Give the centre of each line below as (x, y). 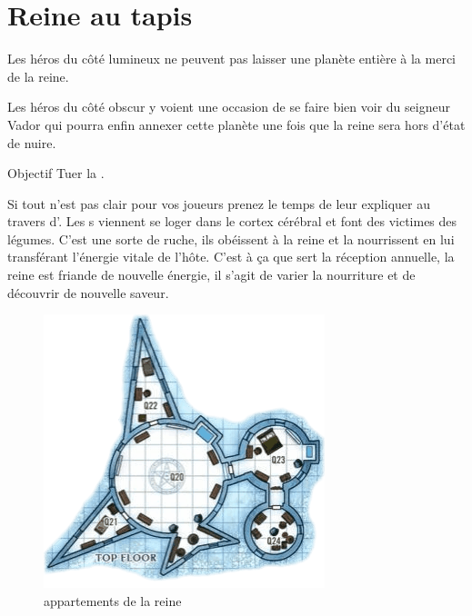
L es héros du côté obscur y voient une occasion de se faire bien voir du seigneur (229, 107)
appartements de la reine (113, 600)
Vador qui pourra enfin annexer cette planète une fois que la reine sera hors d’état (236, 124)
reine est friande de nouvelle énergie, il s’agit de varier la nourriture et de (211, 275)
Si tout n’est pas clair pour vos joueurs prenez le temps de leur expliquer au (219, 203)
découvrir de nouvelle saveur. (88, 292)
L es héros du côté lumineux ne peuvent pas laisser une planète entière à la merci (232, 59)
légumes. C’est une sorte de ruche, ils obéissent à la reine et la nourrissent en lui (231, 238)
